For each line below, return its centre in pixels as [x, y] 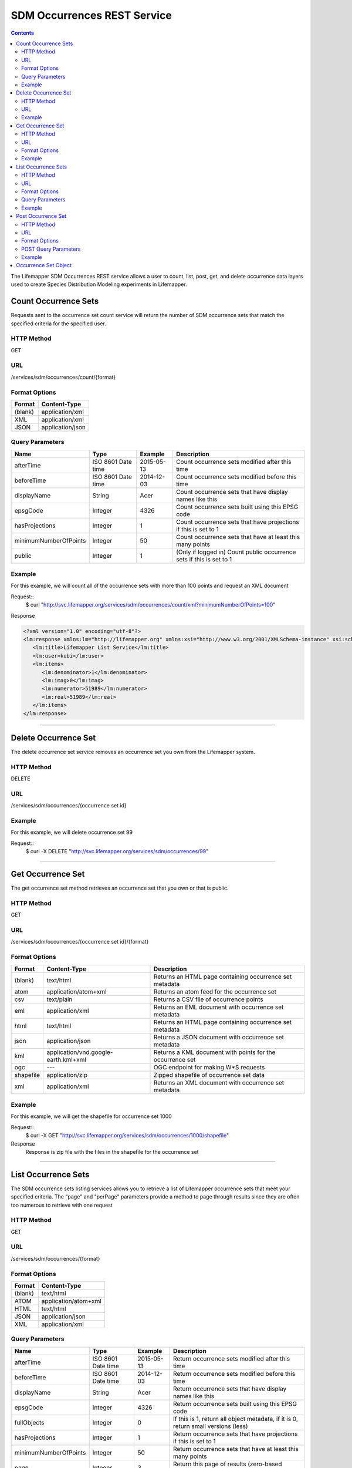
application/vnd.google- [80, 1052]
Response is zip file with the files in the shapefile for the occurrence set [112, 1151]
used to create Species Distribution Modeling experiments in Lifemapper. [99, 284]
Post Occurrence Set [41, 216]
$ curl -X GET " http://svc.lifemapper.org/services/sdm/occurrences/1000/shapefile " [127, 1136]
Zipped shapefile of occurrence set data [209, 1075]
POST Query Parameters [51, 249]
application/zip [67, 1075]
